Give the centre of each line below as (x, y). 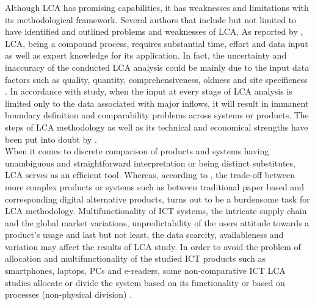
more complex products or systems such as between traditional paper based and (154, 186)
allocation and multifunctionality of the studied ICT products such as (135, 258)
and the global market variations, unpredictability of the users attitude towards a (157, 222)
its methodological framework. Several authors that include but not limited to (151, 19)
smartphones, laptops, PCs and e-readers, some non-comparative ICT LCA (145, 271)
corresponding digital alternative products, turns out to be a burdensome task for (157, 199)
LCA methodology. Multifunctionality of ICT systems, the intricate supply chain (156, 211)
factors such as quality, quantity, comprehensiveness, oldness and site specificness (156, 79)
